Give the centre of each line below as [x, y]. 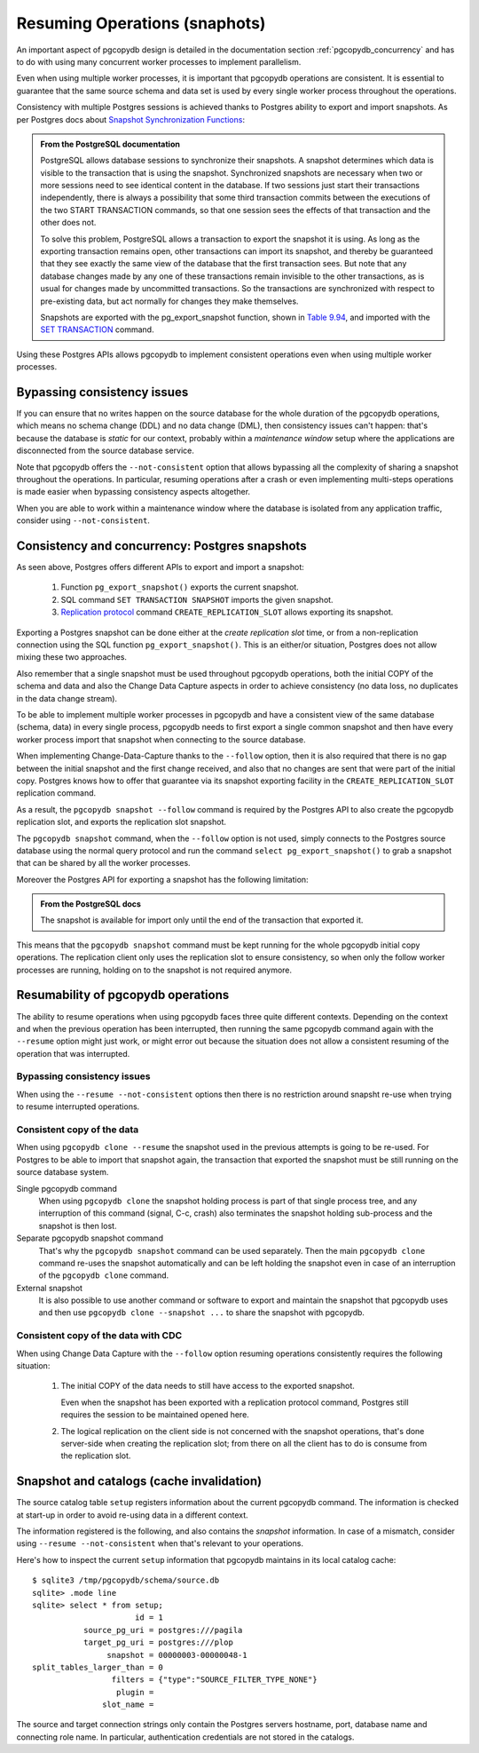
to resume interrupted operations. [78, 1107]
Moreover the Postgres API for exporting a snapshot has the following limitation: [163, 879]
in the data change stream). [67, 698]
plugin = [135, 1692]
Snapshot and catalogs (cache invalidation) [139, 1482]
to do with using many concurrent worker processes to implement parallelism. [159, 61]
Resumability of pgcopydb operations [123, 995]
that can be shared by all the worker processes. [103, 863]
